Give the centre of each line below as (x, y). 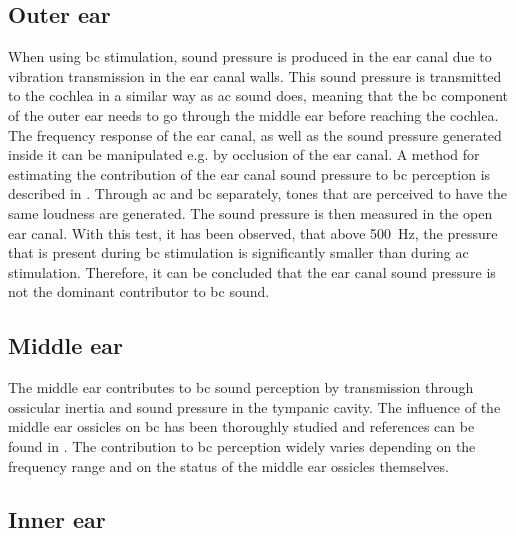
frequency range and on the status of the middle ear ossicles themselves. (228, 465)
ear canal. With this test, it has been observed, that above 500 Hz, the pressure (253, 232)
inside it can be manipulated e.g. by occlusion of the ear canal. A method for (244, 154)
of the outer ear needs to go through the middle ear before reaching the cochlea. (253, 114)
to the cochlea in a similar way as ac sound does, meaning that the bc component (258, 95)
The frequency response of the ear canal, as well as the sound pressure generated (255, 134)
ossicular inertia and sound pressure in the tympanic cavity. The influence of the (254, 406)
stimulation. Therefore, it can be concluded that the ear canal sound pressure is (252, 271)
